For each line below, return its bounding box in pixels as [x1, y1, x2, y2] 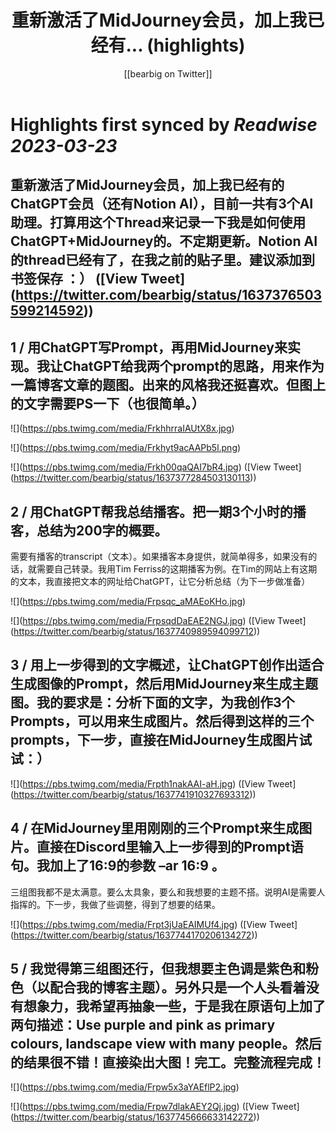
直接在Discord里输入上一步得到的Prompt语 [36, 839, 304, 856]
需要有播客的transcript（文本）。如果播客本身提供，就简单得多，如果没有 [10, 550, 309, 562]
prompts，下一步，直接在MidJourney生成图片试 [10, 732, 313, 749]
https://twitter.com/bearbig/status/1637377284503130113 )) [13, 472, 257, 484]
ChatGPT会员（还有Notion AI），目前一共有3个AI [10, 196, 314, 213]
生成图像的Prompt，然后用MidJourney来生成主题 [10, 676, 318, 693]
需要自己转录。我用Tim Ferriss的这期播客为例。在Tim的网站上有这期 [36, 562, 318, 575]
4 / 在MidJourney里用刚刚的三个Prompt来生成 [10, 820, 300, 837]
